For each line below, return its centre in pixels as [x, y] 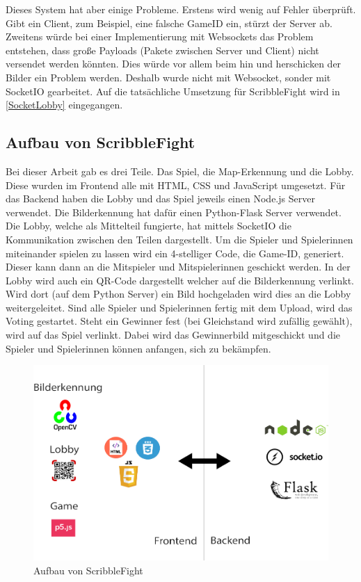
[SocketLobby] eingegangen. [64, 105]
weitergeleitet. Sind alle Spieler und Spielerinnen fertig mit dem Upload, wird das [179, 307]
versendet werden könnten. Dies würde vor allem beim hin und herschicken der [174, 64]
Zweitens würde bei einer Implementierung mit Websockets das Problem [160, 37]
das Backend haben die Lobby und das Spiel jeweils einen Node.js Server [160, 199]
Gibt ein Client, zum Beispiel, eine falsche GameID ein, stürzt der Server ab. [169, 23]
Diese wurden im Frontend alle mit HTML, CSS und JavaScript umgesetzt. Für [176, 185]
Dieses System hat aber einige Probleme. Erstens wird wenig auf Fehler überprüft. [181, 9]
